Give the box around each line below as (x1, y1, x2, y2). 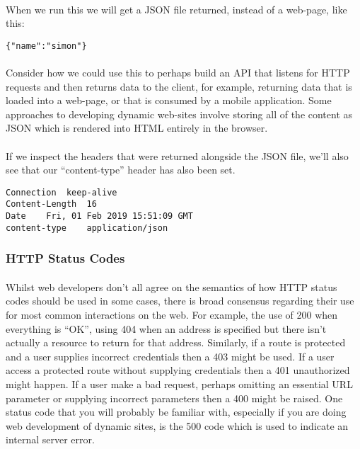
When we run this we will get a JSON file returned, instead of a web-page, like (6, 1, 347, 16)
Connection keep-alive (6, 187, 117, 198)
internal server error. (6, 432, 95, 447)
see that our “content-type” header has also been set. (6, 162, 236, 177)
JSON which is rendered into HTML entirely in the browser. (6, 120, 268, 135)
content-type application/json (6, 222, 168, 233)
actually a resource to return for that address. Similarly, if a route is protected (6, 335, 346, 350)
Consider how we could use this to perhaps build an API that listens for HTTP (6, 65, 350, 80)
